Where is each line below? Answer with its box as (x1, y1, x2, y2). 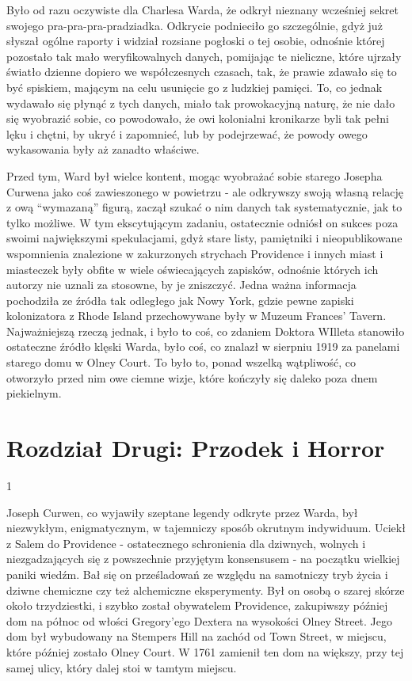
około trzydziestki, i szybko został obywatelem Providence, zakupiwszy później (6, 597, 388, 614)
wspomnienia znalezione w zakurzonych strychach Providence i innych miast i (6, 245, 383, 261)
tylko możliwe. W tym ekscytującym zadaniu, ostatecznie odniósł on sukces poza (6, 214, 399, 230)
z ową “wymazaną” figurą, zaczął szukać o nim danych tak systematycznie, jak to (6, 199, 402, 215)
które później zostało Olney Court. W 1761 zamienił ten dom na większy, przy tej (6, 643, 404, 660)
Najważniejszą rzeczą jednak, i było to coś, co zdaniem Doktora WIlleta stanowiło (6, 322, 405, 339)
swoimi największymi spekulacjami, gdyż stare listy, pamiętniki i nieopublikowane (6, 230, 402, 246)
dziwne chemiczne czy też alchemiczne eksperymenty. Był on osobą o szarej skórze (6, 581, 405, 598)
